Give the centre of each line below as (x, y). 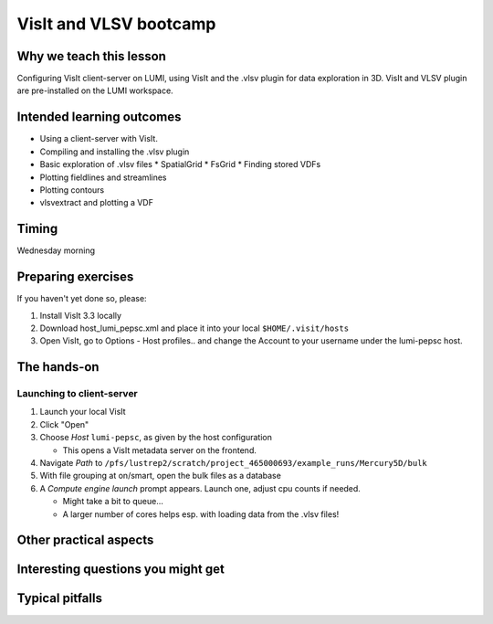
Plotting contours (72, 190)
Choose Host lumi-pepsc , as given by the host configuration (156, 438)
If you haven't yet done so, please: (82, 299)
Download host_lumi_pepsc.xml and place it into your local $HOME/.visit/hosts (194, 328)
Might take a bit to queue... (113, 502)
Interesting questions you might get (121, 570)
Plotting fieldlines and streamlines (103, 177)
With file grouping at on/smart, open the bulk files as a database (161, 476)
